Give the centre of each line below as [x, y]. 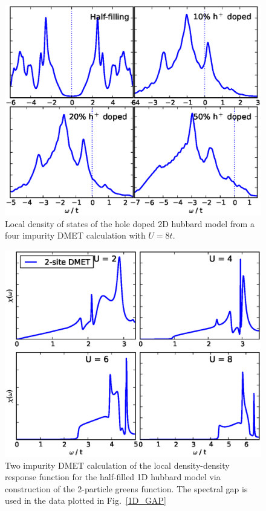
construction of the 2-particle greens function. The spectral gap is [126, 488]
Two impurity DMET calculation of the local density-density [117, 465]
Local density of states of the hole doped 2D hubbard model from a [130, 223]
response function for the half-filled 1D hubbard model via [113, 477]
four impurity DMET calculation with [75, 235]
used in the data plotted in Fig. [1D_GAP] [86, 500]
